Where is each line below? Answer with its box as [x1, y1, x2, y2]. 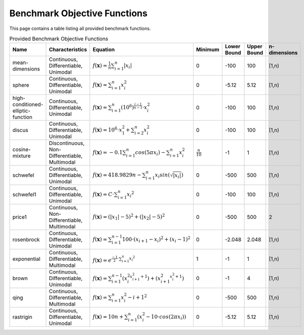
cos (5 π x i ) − [135, 149, 166, 157]
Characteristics [49, 46, 87, 53]
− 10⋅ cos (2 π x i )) [145, 313, 186, 321]
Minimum [196, 46, 220, 53]
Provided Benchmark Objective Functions [9, 36, 108, 43]
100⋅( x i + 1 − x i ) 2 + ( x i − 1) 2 [122, 235, 191, 244]
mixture [12, 152, 31, 159]
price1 [12, 214, 27, 221]
